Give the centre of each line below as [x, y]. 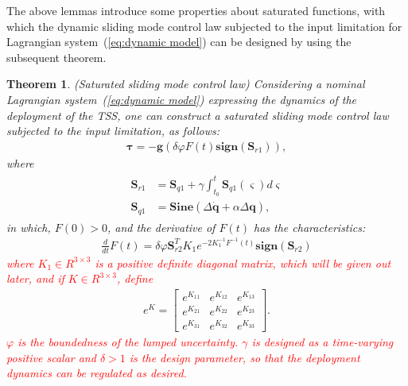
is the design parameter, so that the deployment [245, 357]
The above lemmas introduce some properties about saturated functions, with [196, 10]
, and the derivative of [161, 227]
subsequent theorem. [56, 57]
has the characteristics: [309, 227]
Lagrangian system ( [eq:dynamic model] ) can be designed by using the [179, 42]
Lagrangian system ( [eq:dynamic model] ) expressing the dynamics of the [182, 99]
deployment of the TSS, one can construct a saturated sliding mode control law [198, 115]
